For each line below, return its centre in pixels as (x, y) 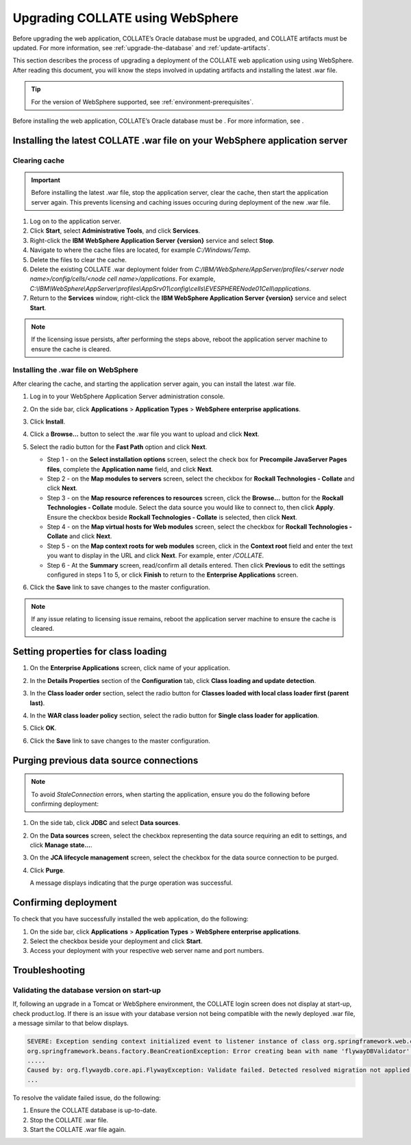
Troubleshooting (49, 970)
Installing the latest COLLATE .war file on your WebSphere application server (180, 140)
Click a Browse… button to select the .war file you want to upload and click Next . (145, 434)
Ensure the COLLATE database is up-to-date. (94, 1110)
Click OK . (43, 728)
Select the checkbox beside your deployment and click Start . (116, 941)
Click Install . (48, 421)
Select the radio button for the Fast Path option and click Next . (119, 447)
